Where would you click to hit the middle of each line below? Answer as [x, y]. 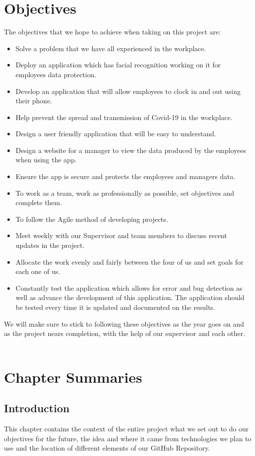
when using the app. [46, 160]
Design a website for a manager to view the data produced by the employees [131, 150]
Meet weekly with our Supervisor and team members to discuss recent [121, 235]
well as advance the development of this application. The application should [130, 297]
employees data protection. [56, 74]
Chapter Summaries [73, 377]
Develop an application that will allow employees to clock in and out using [128, 91]
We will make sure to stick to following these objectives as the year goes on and [124, 323]
